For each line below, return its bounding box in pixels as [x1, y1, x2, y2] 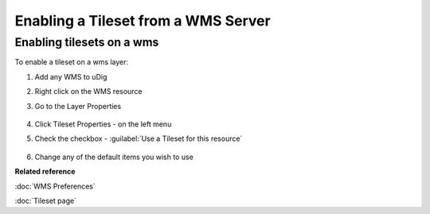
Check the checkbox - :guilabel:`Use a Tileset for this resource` [34, 134, 243, 143]
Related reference [14, 167, 76, 177]
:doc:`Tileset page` [14, 196, 77, 205]
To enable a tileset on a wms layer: [14, 57, 129, 67]
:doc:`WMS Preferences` [14, 181, 96, 191]
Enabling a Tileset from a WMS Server [14, 12, 271, 29]
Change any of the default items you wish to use [34, 152, 194, 161]
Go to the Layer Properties [34, 101, 122, 111]
